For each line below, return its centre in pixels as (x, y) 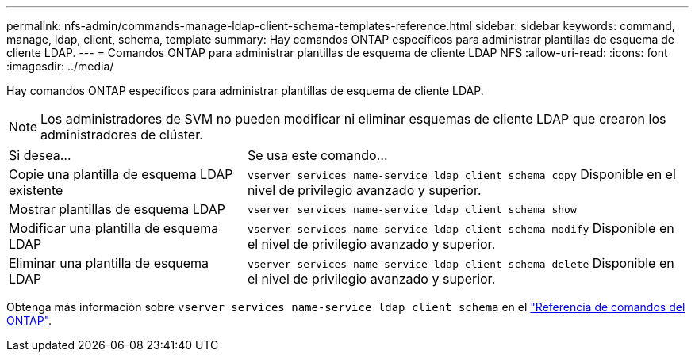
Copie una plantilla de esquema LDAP (121, 174)
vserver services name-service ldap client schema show (412, 209)
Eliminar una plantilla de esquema (109, 263)
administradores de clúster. (122, 135)
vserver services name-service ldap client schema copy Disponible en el (461, 174)
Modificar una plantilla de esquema (114, 228)
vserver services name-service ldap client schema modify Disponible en (461, 228)
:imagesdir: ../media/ (60, 66)
